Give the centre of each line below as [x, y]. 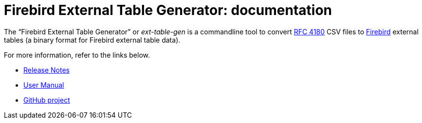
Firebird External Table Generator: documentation [168, 10]
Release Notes [46, 70]
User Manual [44, 85]
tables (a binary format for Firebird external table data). [92, 40]
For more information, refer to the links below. [77, 55]
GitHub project [47, 100]
